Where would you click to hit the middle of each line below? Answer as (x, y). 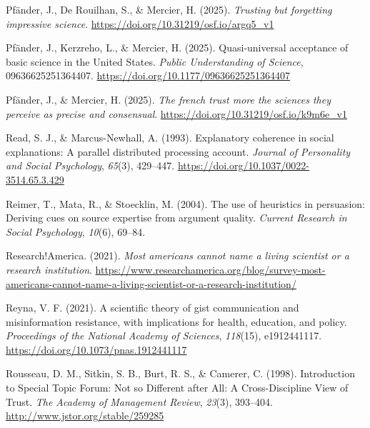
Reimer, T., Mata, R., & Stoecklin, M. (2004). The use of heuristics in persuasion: (185, 203)
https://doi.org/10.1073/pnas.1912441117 (96, 349)
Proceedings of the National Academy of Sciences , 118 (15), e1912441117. (164, 335)
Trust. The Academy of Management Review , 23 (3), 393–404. (139, 401)
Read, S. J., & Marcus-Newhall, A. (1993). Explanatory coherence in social (170, 138)
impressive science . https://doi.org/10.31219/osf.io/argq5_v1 (140, 23)
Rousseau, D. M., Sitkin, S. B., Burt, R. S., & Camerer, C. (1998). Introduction (180, 373)
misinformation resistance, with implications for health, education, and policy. (176, 321)
